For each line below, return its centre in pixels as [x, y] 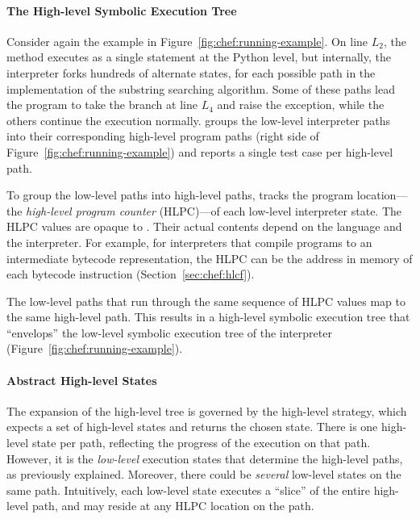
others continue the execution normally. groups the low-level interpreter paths [199, 120]
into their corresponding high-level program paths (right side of [163, 136]
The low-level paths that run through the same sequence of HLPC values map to [206, 301]
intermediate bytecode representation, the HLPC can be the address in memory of [210, 258]
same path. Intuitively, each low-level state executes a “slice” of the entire [188, 490]
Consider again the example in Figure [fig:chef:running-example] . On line [187, 41]
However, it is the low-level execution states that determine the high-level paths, [205, 458]
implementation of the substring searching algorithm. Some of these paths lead [201, 88]
